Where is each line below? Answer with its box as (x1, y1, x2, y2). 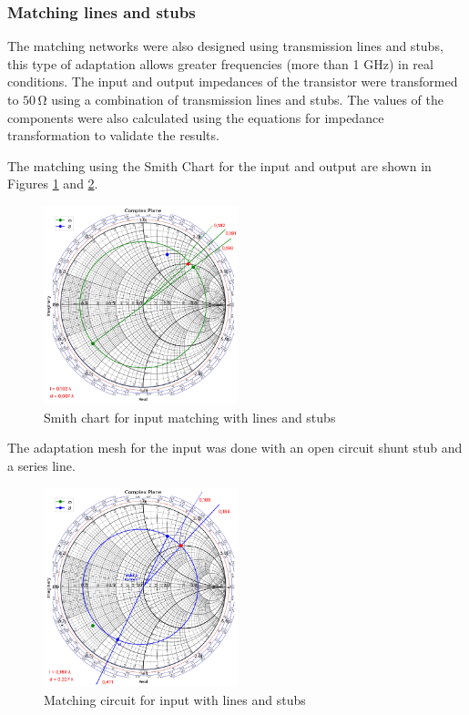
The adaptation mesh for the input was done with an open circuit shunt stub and (7, 438, 463, 457)
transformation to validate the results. (7, 126, 219, 145)
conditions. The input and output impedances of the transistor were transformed (7, 72, 458, 91)
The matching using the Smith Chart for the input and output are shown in (7, 156, 432, 175)
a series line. (7, 455, 76, 475)
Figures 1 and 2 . (7, 174, 98, 193)
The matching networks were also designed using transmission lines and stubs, (7, 36, 444, 56)
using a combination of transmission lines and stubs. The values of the (51, 90, 444, 108)
